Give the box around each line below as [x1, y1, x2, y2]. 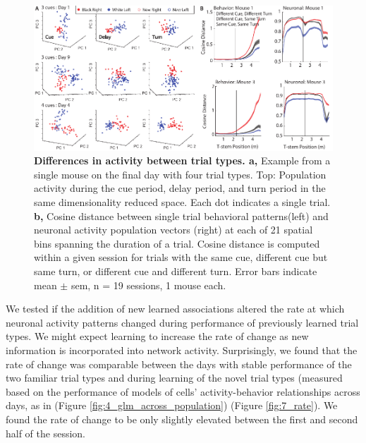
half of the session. [6, 425, 86, 440]
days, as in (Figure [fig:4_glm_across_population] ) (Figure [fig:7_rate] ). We [6, 398, 338, 413]
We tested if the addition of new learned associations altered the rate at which [6, 301, 345, 316]
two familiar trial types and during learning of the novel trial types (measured [6, 370, 343, 385]
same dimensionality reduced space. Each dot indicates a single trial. [34, 195, 331, 210]
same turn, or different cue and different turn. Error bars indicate [34, 264, 317, 279]
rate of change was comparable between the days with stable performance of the [6, 356, 352, 371]
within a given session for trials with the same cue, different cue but [34, 250, 328, 265]
